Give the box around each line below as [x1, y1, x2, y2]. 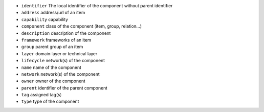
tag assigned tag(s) [21, 92, 62, 98]
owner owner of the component [21, 78, 86, 84]
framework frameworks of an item [21, 37, 91, 43]
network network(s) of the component [21, 71, 100, 77]
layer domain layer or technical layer [21, 50, 98, 56]
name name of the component [21, 64, 82, 70]
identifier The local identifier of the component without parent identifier [21, 3, 173, 8]
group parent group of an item [21, 44, 83, 50]
